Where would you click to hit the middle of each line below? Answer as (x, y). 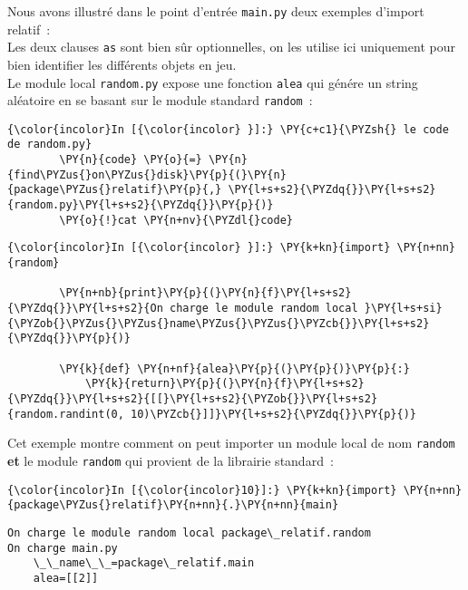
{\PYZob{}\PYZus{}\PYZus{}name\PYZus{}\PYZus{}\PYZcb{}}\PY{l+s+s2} (219, 323)
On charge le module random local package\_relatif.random (189, 532)
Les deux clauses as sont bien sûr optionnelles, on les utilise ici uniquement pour (231, 47)
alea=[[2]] (66, 578)
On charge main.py (63, 548)
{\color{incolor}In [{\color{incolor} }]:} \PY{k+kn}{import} (199, 248)
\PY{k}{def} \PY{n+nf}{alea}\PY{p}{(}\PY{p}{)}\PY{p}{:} (234, 368)
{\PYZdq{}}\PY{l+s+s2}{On (85, 309)
